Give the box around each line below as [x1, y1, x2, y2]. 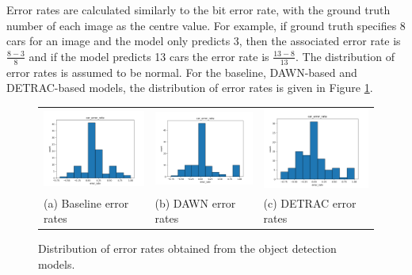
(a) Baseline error [44, 194, 129, 211]
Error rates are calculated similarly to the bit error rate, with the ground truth [6, 2, 391, 17]
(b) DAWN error [154, 194, 236, 211]
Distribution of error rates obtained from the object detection [38, 240, 337, 257]
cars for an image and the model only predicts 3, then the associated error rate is [6, 32, 401, 49]
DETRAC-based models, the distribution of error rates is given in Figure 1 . [6, 79, 373, 96]
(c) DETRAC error [263, 194, 357, 211]
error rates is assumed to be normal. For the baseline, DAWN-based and [6, 63, 357, 80]
